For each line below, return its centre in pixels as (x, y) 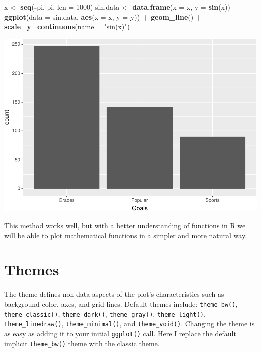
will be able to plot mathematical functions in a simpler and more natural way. (126, 235)
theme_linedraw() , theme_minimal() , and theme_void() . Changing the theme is (129, 324)
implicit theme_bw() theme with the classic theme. (82, 343)
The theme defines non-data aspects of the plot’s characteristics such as (114, 294)
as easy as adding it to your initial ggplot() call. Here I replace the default (120, 333)
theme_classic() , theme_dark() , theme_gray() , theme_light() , (105, 313)
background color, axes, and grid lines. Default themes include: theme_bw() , (121, 303)
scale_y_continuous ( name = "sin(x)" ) (67, 26)
